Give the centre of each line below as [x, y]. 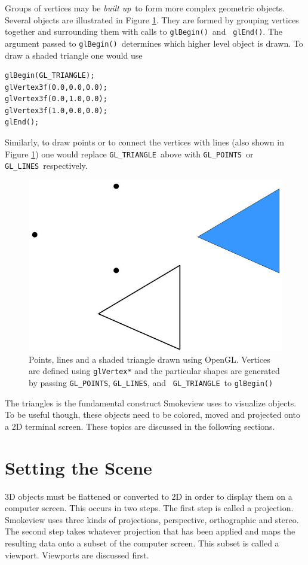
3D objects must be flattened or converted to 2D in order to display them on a [149, 496]
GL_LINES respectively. [46, 165]
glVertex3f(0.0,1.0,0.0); [56, 99]
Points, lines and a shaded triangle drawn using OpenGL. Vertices [150, 359]
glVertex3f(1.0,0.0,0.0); [56, 110]
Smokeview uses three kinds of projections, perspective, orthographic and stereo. [152, 519]
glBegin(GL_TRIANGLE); [50, 76]
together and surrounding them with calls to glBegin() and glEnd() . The [144, 31]
